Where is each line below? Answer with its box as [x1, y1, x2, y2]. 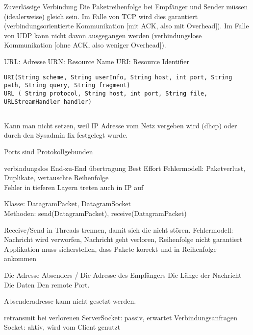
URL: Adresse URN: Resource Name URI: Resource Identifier [4, 56, 189, 66]
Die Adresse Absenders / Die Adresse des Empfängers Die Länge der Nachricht [4, 269, 242, 280]
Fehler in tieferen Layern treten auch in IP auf [4, 182, 144, 192]
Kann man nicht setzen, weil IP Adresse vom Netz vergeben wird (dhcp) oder [4, 120, 237, 130]
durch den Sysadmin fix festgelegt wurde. [4, 130, 128, 140]
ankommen [4, 253, 37, 263]
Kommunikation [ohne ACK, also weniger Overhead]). [4, 40, 166, 50]
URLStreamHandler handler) [4, 98, 92, 105]
